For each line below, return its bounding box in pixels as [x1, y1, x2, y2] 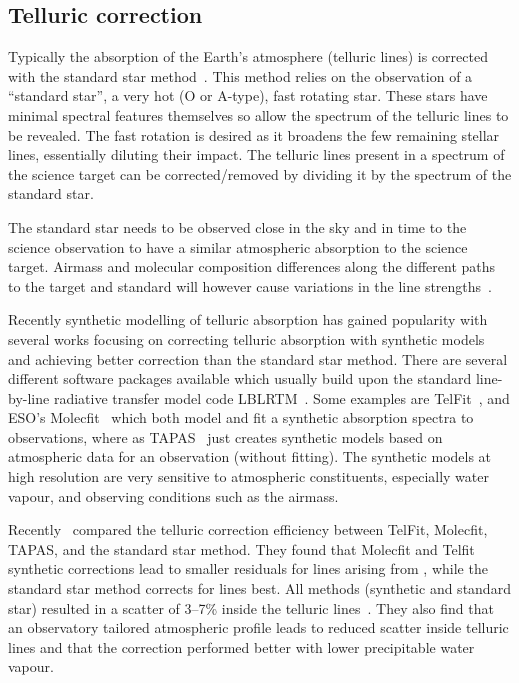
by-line [8, 387, 50, 408]
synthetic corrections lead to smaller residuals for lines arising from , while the [8, 558, 488, 579]
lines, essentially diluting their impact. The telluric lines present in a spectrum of [8, 144, 505, 165]
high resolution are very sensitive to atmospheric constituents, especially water [8, 466, 489, 487]
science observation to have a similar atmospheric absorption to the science [8, 236, 468, 257]
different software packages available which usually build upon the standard [8, 368, 472, 389]
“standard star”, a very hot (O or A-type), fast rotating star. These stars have [8, 85, 488, 106]
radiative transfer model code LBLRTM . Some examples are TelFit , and [53, 387, 510, 408]
